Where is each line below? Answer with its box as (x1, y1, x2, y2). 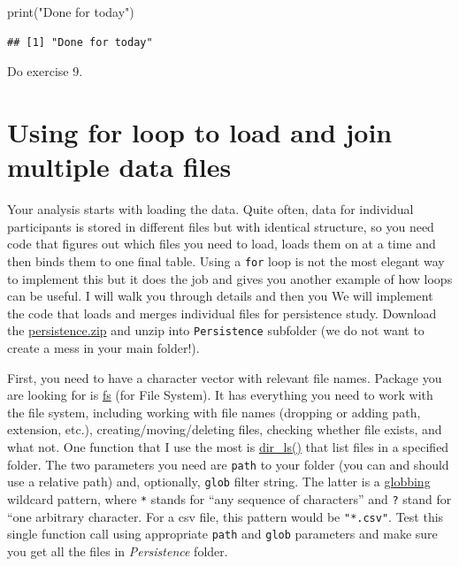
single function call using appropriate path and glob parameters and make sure (7, 524, 438, 543)
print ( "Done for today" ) (7, 3, 134, 20)
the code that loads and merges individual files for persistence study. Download (7, 303, 437, 322)
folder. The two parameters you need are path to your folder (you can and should (7, 455, 449, 473)
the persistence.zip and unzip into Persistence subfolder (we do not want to (7, 321, 425, 340)
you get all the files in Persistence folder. (7, 541, 228, 560)
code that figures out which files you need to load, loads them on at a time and (7, 234, 436, 253)
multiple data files (7, 149, 232, 185)
